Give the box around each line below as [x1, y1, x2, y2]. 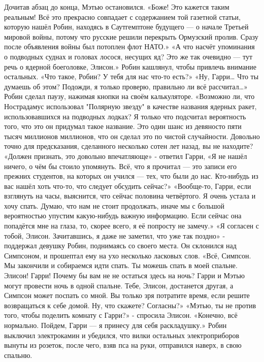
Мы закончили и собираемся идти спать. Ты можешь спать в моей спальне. [4, 260, 238, 271]
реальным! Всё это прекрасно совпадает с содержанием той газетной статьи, [4, 11, 241, 22]
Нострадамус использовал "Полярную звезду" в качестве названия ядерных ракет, [4, 101, 257, 111]
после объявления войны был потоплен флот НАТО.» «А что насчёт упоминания [4, 41, 255, 52]
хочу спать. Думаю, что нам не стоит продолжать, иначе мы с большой [4, 200, 224, 211]
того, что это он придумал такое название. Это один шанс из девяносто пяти [4, 121, 242, 131]
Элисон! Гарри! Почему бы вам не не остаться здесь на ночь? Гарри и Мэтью [4, 270, 245, 281]
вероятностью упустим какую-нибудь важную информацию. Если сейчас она [4, 210, 242, 221]
